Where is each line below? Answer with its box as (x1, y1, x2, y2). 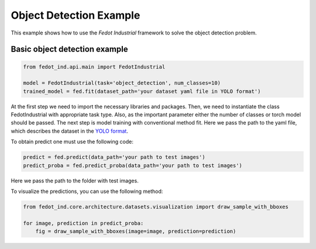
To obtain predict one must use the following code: (11, 138, 134, 146)
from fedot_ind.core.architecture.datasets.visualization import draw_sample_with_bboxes (23, 203, 289, 210)
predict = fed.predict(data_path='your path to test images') (23, 154, 205, 161)
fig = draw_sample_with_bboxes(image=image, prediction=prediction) (35, 228, 236, 235)
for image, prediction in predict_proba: (23, 220, 144, 226)
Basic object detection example (11, 44, 128, 54)
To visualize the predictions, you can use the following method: (11, 188, 163, 195)
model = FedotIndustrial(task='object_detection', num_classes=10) (23, 79, 221, 87)
